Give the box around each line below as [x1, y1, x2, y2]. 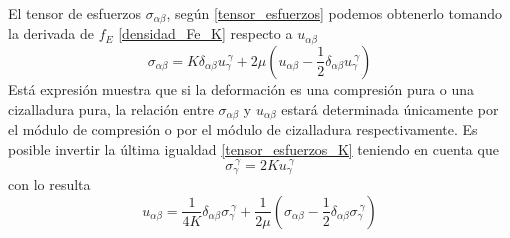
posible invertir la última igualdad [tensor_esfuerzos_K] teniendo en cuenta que [8, 138, 499, 159]
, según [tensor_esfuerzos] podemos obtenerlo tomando [166, 3, 503, 23]
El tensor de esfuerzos [8, 3, 142, 23]
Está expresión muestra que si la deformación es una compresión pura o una [8, 78, 474, 99]
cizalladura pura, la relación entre [8, 98, 214, 119]
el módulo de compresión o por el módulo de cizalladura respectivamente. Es [8, 118, 478, 139]
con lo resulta [8, 174, 91, 195]
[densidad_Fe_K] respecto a [118, 23, 293, 44]
